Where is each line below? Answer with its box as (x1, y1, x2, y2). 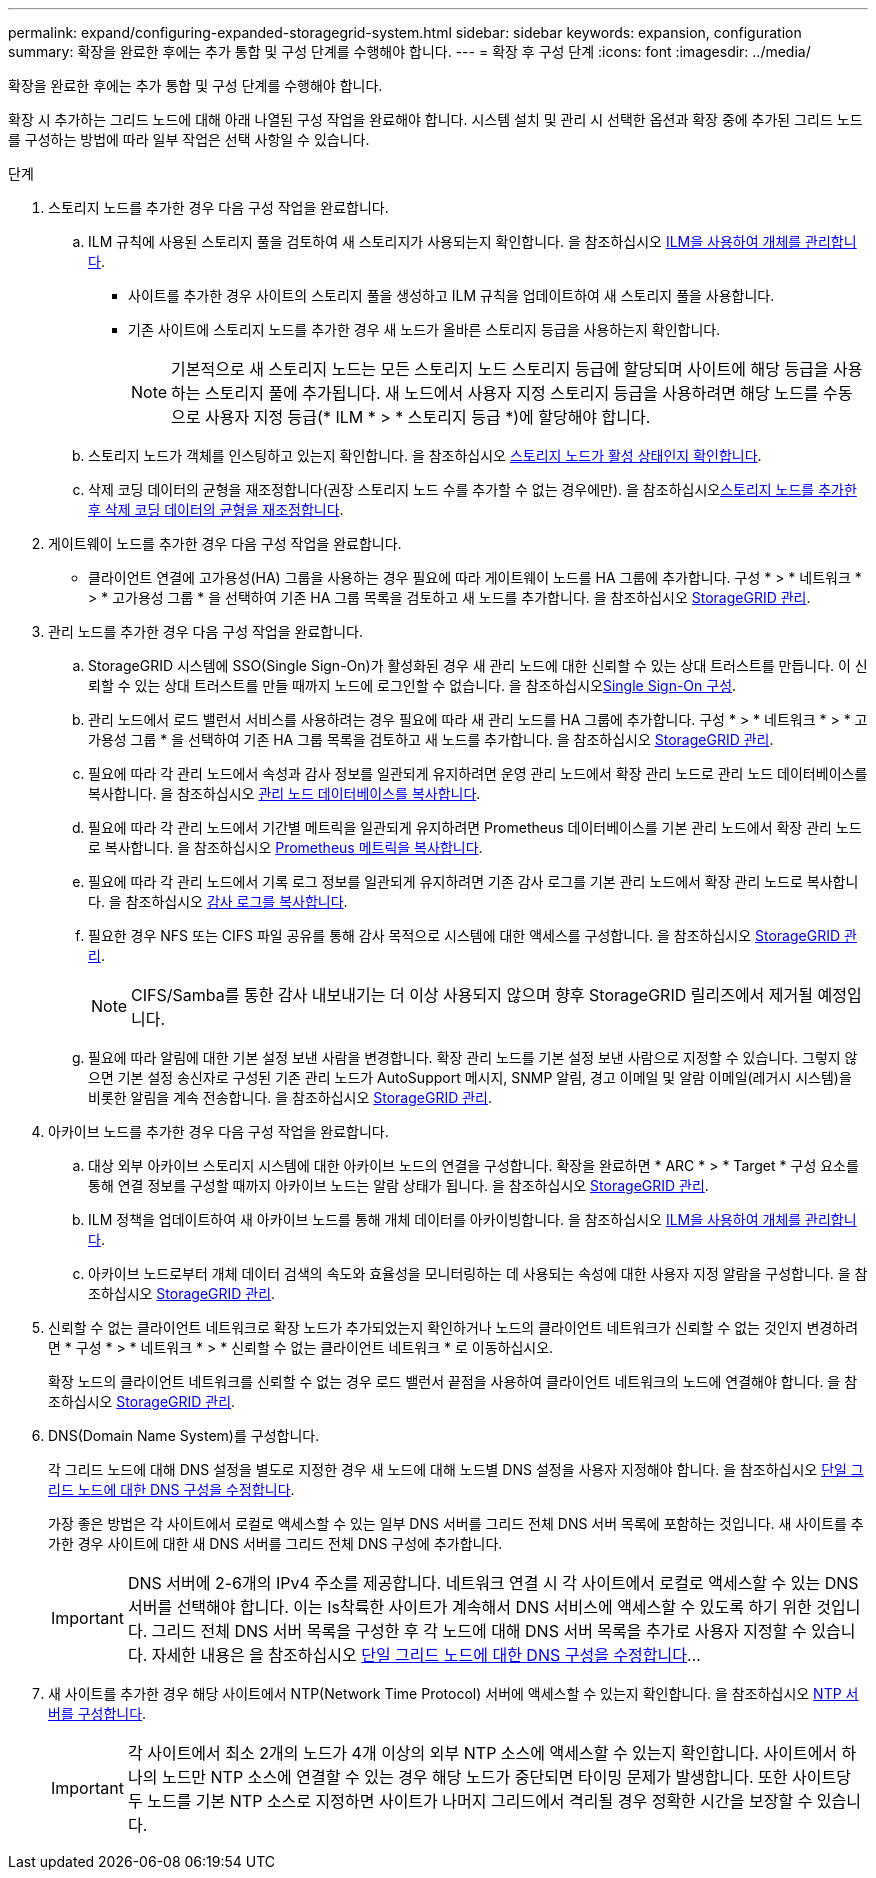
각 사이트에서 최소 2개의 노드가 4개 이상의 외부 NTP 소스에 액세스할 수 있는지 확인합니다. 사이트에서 (127, 1743, 838, 1763)
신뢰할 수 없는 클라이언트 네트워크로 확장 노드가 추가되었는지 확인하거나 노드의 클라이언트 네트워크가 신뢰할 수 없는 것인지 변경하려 (48, 1319, 859, 1336)
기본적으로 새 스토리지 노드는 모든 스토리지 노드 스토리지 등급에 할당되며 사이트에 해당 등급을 (171, 359, 829, 379)
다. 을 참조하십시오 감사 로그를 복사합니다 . (88, 893, 348, 910)
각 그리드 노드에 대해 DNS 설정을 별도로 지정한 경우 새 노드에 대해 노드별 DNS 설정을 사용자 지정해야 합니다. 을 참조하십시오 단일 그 (48, 1461, 864, 1478)
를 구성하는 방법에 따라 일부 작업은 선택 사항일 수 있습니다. (8, 131, 370, 148)
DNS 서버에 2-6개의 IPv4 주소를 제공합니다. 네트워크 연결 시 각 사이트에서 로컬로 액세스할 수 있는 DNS (127, 1573, 859, 1593)
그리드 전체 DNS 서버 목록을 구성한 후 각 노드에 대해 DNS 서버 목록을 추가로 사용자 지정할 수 (151, 1621, 807, 1641)
